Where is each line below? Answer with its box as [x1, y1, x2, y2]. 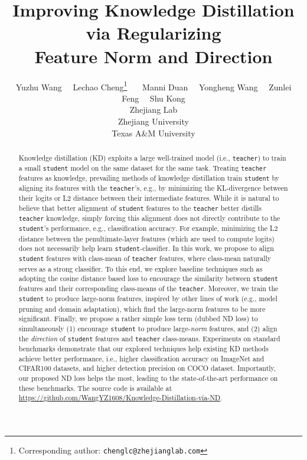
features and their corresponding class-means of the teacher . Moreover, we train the [18, 283, 279, 293]
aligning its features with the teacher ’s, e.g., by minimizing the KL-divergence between [18, 183, 288, 193]
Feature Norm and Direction [34, 44, 273, 68]
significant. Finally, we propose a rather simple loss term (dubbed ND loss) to [18, 314, 258, 324]
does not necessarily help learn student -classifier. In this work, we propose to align [18, 243, 274, 253]
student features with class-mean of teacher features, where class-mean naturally [18, 253, 272, 263]
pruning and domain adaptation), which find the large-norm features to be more [18, 304, 266, 314]
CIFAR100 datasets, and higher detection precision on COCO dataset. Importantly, [18, 363, 276, 373]
